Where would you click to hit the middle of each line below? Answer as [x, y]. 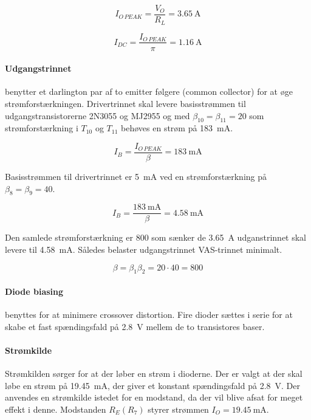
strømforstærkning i [42, 128]
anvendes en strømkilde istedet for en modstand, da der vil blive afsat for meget [154, 397]
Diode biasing [34, 291]
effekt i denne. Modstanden [56, 409]
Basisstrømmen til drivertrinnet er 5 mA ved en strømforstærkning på [136, 177]
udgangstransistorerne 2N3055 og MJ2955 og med [97, 115]
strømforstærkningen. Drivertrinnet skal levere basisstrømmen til [125, 103]
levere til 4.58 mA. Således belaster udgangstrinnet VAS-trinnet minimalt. [144, 250]
